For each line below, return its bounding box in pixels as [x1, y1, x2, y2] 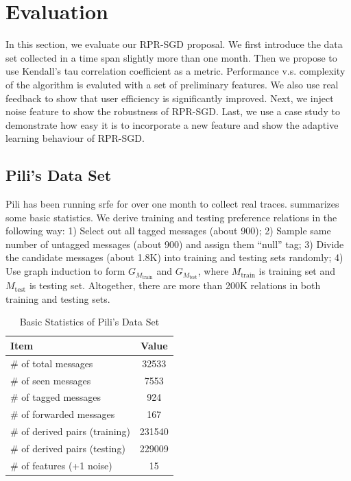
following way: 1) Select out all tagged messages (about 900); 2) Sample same [5, 223, 331, 238]
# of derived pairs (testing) [10, 441, 125, 455]
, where [197, 264, 229, 278]
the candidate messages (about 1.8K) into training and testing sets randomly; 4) [5, 250, 343, 264]
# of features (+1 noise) [10, 458, 112, 472]
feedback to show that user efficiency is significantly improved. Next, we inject [5, 90, 334, 105]
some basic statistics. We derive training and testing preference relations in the [5, 210, 337, 224]
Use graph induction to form [5, 264, 125, 278]
